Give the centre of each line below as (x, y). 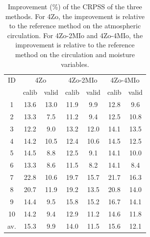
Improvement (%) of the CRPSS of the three (75, 6)
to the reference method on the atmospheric (75, 26)
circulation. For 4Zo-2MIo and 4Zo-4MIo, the (75, 35)
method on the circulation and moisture (75, 54)
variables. (75, 64)
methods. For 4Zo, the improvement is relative (75, 16)
